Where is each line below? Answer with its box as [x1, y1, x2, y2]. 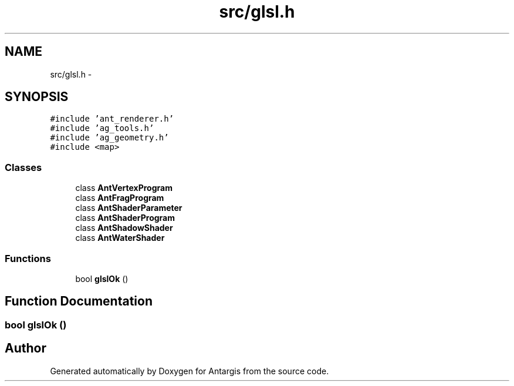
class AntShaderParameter [75, 203, 182, 213]
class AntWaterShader [75, 233, 165, 243]
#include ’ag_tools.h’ [50, 123, 154, 133]
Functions [5, 252, 51, 264]
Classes [5, 161, 42, 173]
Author [5, 341, 46, 356]
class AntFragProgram [75, 193, 164, 203]
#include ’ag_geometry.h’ [50, 133, 169, 143]
